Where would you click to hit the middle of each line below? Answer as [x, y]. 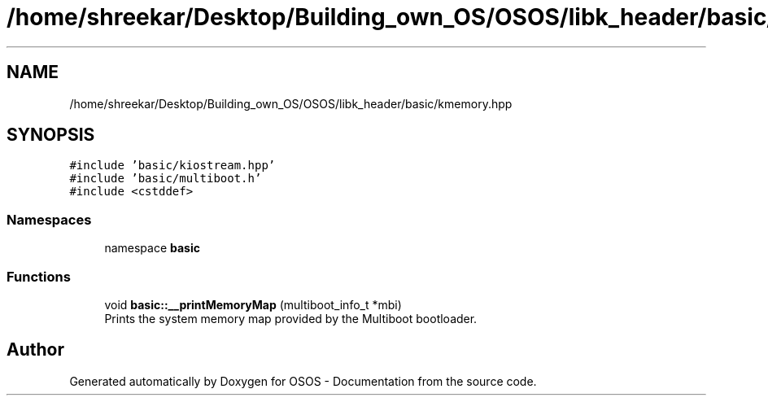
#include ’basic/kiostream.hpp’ [172, 166]
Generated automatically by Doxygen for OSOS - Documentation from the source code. [303, 381]
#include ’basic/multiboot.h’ [166, 179]
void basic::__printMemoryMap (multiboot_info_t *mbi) [253, 304]
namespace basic [152, 248]
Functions [39, 276]
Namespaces [49, 219]
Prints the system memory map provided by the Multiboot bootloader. [291, 318]
